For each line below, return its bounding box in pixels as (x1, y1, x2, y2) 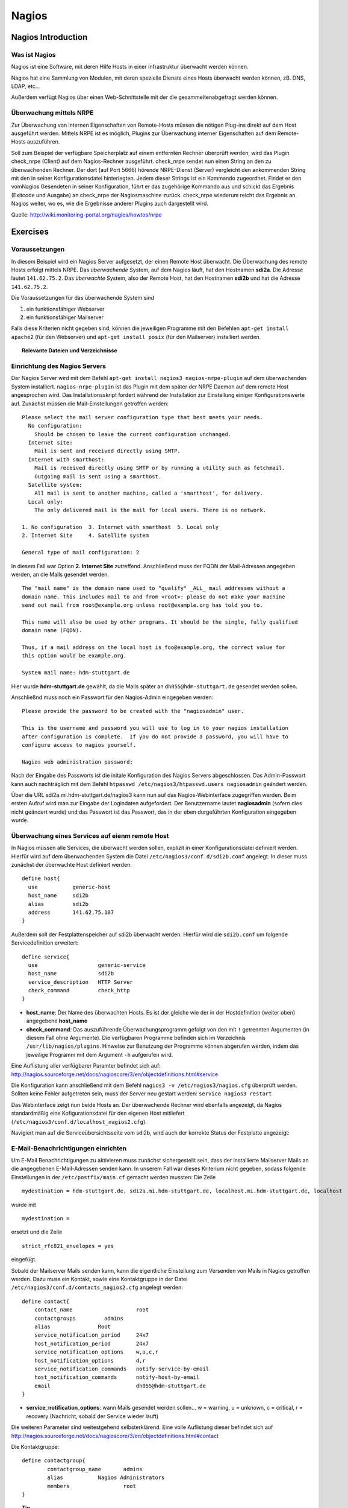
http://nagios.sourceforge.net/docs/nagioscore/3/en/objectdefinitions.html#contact (11, 1432, 219, 1439)
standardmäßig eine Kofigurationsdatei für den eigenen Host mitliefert (11, 1110, 185, 1117)
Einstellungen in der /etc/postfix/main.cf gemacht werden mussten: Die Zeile (11, 1173, 216, 1180)
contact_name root (34, 1307, 149, 1313)
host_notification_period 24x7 (34, 1340, 149, 1347)
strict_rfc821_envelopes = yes (22, 1243, 114, 1249)
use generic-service (28, 962, 146, 968)
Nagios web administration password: (22, 758, 134, 765)
